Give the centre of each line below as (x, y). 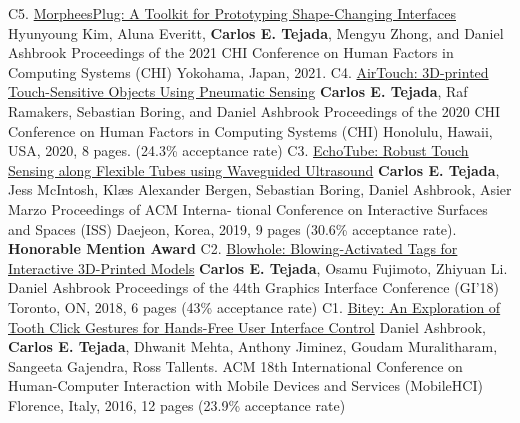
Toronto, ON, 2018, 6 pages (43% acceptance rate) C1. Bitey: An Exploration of (254, 306)
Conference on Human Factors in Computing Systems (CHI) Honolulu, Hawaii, (250, 130)
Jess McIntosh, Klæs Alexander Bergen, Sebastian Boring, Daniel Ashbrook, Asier (260, 189)
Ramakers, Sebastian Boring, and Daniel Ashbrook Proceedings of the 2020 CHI (254, 110)
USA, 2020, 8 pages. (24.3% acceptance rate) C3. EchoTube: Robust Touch (238, 150)
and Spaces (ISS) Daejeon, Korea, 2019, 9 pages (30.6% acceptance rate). (232, 228)
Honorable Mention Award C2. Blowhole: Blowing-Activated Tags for (233, 248)
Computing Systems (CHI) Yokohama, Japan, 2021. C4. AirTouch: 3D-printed (248, 71)
